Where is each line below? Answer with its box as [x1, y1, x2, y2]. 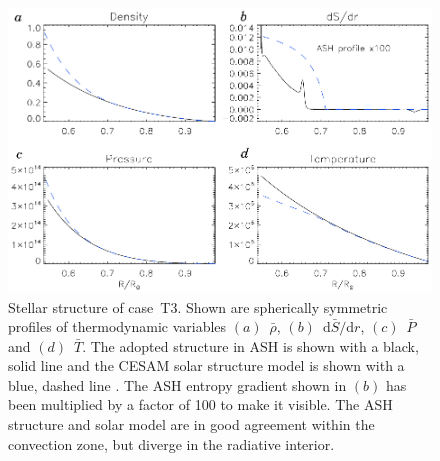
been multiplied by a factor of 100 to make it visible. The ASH [8, 394, 393, 415]
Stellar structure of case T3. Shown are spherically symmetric [8, 296, 388, 317]
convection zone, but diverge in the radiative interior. [8, 433, 335, 454]
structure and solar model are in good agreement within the [8, 414, 375, 435]
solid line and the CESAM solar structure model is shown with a [8, 355, 405, 376]
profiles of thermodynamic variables [8, 316, 227, 337]
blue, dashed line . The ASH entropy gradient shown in [8, 374, 347, 395]
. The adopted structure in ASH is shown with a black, [82, 335, 419, 356]
